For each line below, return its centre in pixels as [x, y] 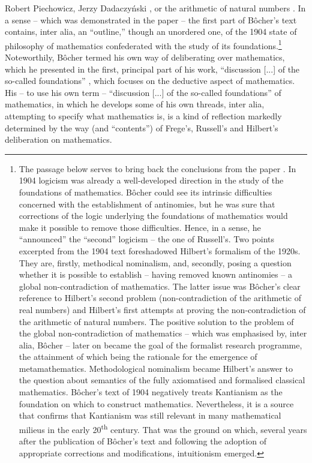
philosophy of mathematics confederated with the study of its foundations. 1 [143, 44]
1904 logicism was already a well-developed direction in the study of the [151, 180]
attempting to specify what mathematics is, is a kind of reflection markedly [143, 116]
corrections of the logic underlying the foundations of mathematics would [153, 216]
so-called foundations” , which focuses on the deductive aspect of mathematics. [150, 81]
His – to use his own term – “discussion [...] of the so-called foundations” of [143, 92]
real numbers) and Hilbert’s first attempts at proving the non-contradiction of [162, 309]
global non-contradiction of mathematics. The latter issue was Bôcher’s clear [160, 286]
